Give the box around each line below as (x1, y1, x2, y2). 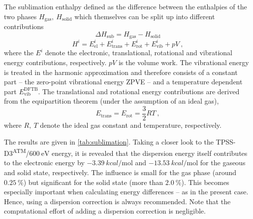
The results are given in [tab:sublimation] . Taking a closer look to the (4, 136, 214, 146)
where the (4, 47, 33, 58)
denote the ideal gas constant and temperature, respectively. (40, 119, 221, 130)
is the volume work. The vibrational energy (118, 57, 249, 67)
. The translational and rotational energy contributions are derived (38, 86, 240, 96)
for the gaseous (200, 157, 246, 168)
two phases (4, 11, 37, 21)
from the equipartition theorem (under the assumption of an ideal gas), (4, 96, 219, 106)
